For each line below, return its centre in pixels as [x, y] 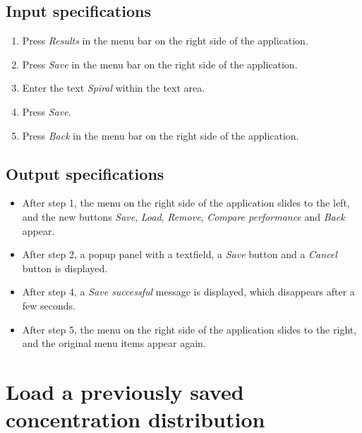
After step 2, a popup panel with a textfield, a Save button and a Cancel [180, 254]
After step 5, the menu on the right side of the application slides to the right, [189, 329]
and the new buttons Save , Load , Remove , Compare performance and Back [183, 216]
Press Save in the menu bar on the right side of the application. [160, 64]
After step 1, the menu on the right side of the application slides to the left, [186, 203]
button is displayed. [65, 268]
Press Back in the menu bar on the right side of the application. [161, 135]
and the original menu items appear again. [114, 343]
